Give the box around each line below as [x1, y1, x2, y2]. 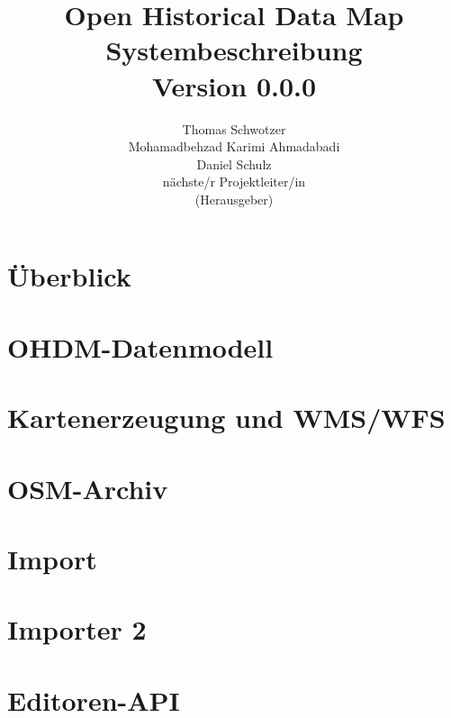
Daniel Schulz [196, 154, 272, 173]
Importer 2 [7, 611, 147, 648]
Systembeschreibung [105, 32, 363, 68]
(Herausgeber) [194, 189, 274, 208]
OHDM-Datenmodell [7, 328, 274, 365]
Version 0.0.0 [151, 67, 317, 104]
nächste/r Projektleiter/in [162, 172, 306, 191]
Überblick [7, 258, 131, 295]
